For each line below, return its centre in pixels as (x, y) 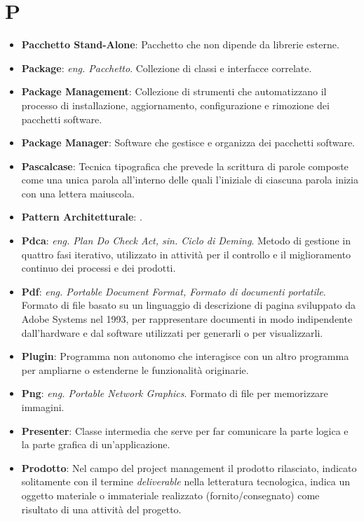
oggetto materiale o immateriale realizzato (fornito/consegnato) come (170, 495)
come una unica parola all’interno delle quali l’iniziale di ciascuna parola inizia (190, 180)
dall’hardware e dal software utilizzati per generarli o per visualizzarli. (172, 332)
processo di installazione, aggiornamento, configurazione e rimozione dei (175, 105)
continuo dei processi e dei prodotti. (99, 268)
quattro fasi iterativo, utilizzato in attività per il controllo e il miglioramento (186, 254)
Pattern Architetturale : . (82, 217)
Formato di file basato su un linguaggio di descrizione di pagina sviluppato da (189, 305)
